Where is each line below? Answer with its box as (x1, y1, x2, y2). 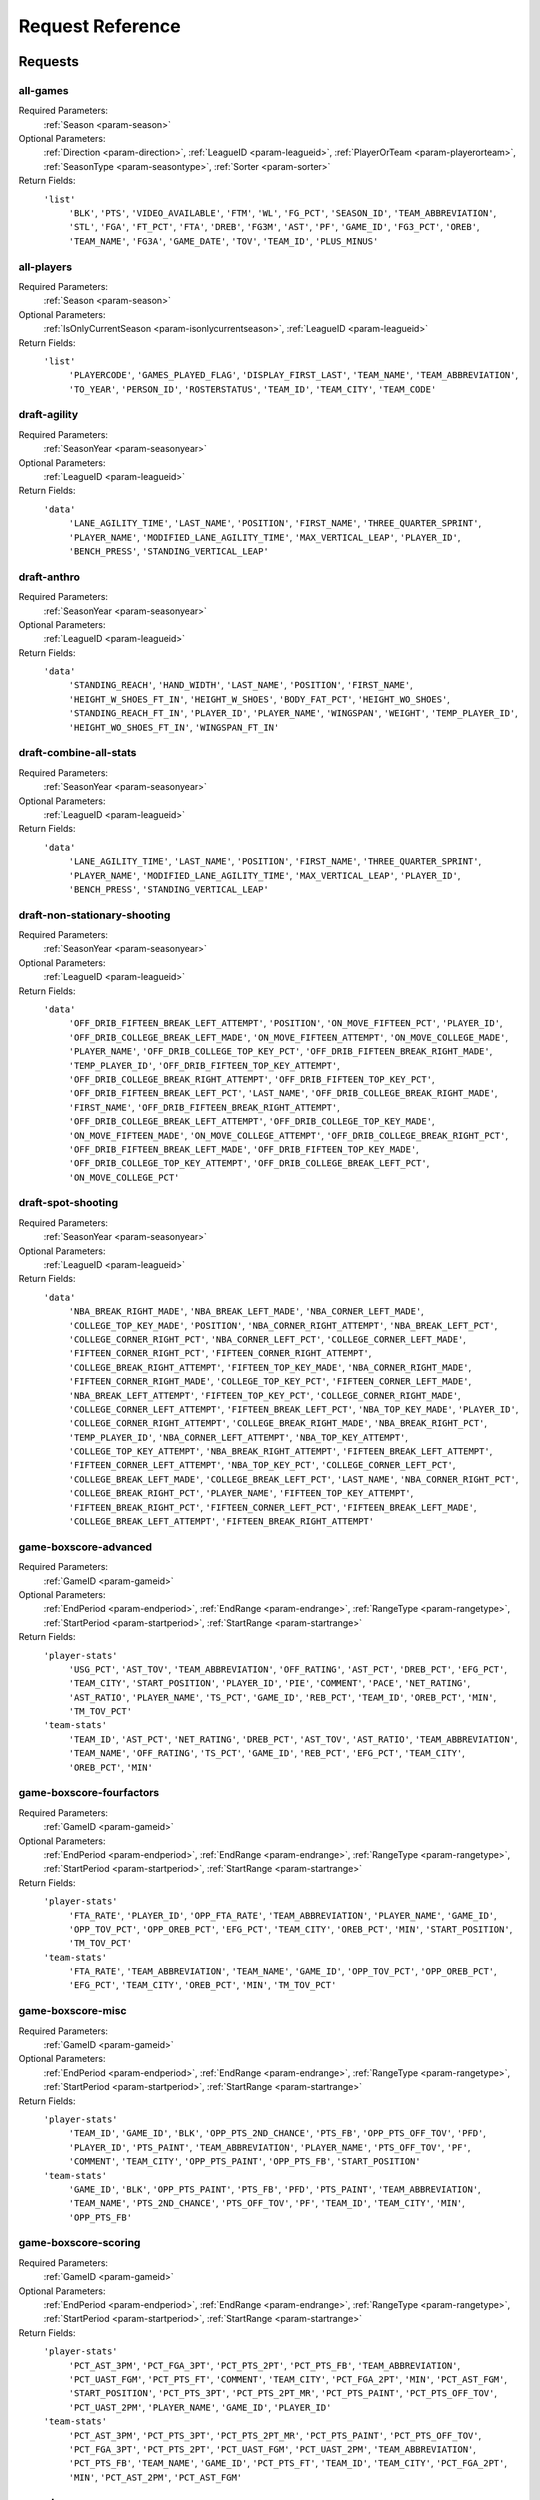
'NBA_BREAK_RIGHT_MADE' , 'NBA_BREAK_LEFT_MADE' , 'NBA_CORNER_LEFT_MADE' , (68, 1305, 424, 1317)
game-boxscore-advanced (18, 1540, 153, 1554)
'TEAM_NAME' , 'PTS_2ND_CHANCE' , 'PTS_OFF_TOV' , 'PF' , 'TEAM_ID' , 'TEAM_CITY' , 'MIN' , (68, 2197, 465, 2209)
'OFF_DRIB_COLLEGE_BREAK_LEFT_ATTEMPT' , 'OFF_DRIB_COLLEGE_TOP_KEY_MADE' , (68, 1115, 435, 1127)
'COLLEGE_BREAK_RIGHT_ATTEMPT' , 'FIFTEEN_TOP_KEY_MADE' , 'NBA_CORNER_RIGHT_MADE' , (68, 1361, 472, 1373)
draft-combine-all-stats (18, 746, 137, 760)
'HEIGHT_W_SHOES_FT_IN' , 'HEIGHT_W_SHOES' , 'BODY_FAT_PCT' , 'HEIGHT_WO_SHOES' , (68, 693, 450, 705)
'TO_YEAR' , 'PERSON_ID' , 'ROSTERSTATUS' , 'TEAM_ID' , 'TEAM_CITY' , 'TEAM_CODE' (68, 383, 437, 395)
